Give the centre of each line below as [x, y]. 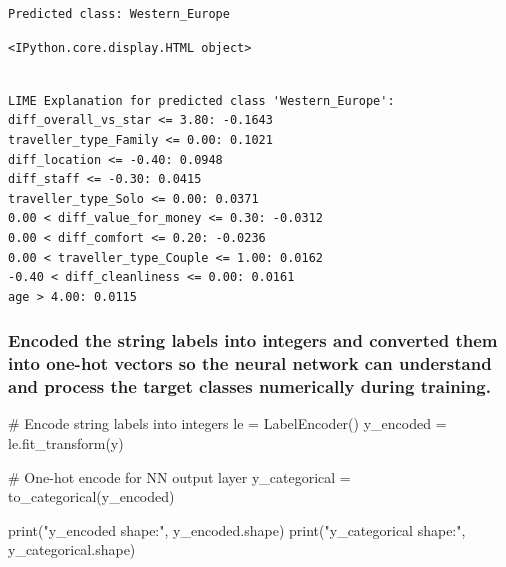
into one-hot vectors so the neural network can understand [250, 363]
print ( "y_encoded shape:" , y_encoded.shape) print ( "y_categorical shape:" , [237, 529]
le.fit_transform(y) [66, 442]
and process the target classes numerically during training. [249, 386]
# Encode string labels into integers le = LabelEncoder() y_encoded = [227, 423]
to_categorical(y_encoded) [91, 496]
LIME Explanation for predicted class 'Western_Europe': [201, 100]
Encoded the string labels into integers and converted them [253, 340]
